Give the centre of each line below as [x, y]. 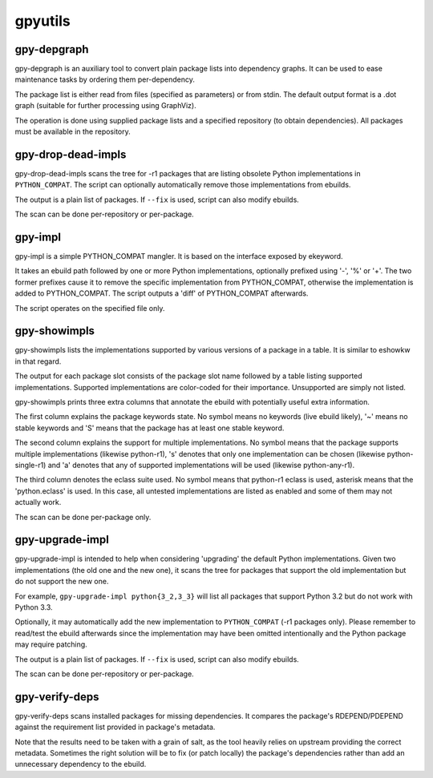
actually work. [38, 502]
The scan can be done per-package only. [83, 517]
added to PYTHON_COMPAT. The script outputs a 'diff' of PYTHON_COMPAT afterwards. [162, 293]
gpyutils [43, 21]
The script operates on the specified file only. [90, 308]
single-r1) [30, 465]
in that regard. [38, 361]
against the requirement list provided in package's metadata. [115, 727]
